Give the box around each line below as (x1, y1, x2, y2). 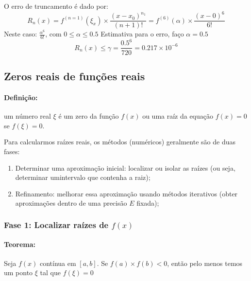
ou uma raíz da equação (142, 111, 214, 121)
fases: (4, 146, 20, 156)
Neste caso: (4, 29, 37, 39)
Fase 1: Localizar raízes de (4, 218, 109, 230)
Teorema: (4, 239, 36, 249)
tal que (40, 267, 61, 278)
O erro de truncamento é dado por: (4, 1, 108, 11)
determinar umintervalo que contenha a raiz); (15, 172, 151, 182)
